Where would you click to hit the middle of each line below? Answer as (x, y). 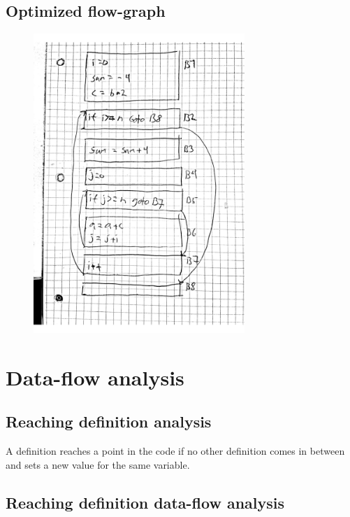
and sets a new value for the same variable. (98, 464)
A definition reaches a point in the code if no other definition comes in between (175, 451)
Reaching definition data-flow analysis (145, 502)
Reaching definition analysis (109, 422)
